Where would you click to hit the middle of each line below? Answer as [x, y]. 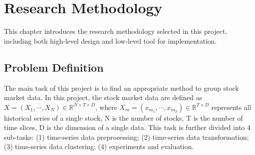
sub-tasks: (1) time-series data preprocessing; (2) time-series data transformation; [127, 137]
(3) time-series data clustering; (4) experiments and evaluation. [99, 146]
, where [106, 107]
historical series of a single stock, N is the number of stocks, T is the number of [124, 117]
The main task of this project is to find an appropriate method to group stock [122, 88]
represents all [231, 107]
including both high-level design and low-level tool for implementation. [110, 40]
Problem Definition [54, 67]
